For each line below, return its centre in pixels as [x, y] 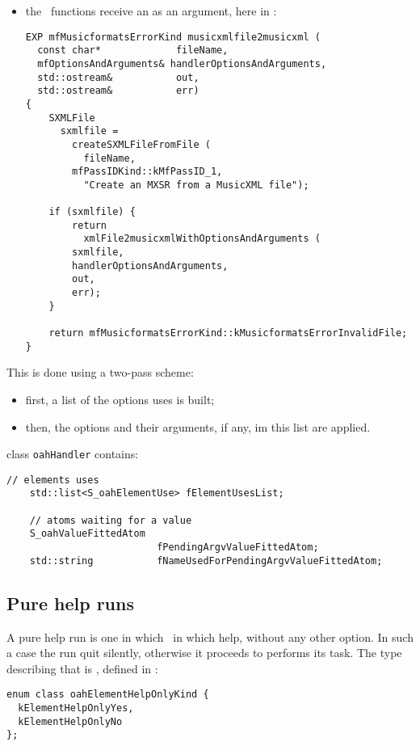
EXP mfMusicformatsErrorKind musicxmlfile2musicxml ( [173, 37]
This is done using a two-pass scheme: [100, 372]
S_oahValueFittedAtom [87, 534]
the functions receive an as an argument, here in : [151, 11]
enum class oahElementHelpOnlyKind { [108, 695]
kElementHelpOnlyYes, [76, 708]
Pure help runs [70, 603]
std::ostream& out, [118, 77]
